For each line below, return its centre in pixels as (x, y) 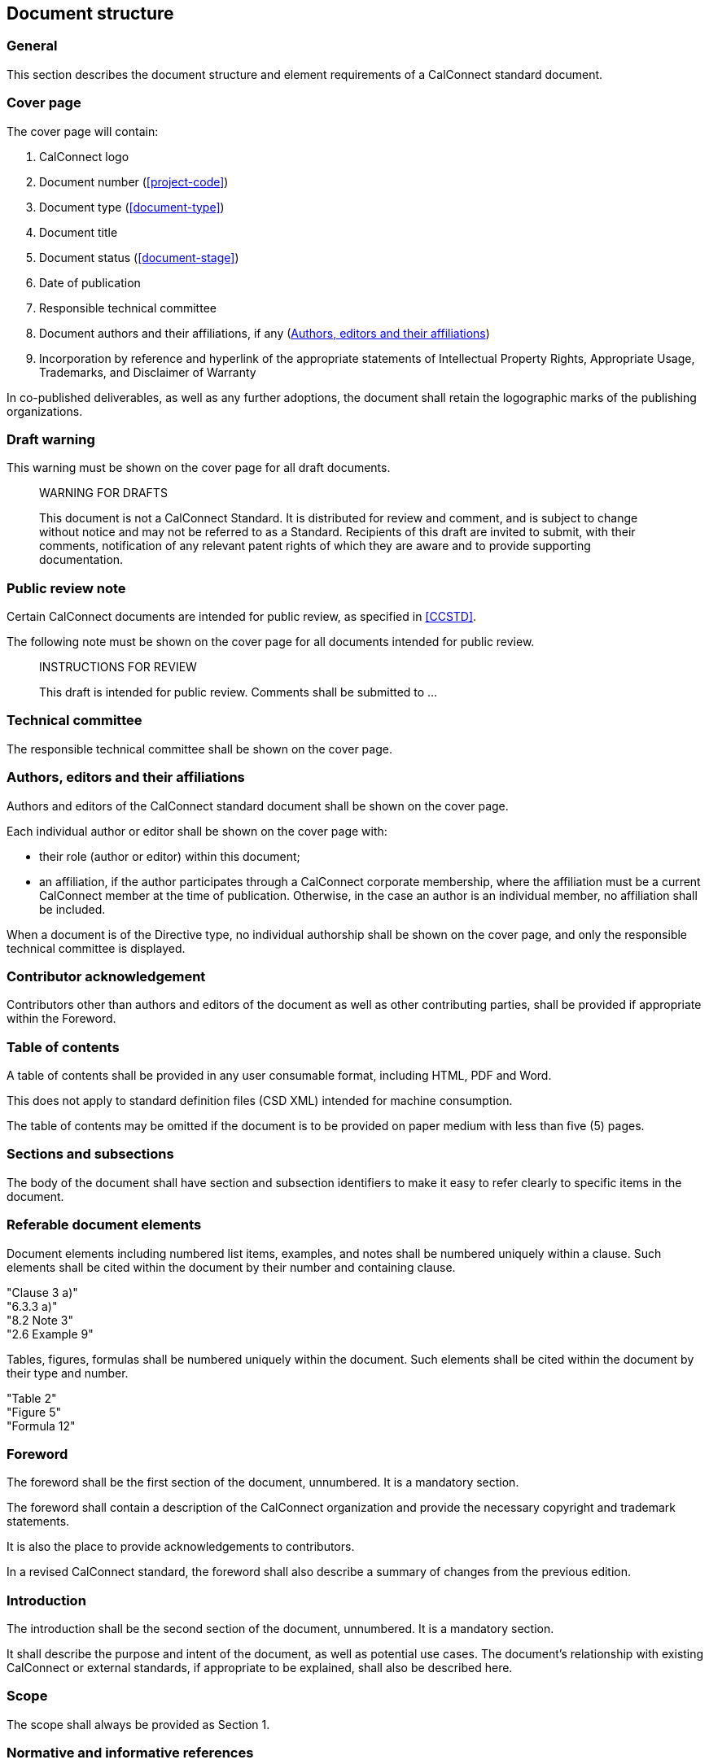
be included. (72, 909)
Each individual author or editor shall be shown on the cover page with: (197, 831)
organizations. (45, 411)
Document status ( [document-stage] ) (139, 257)
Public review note (66, 588)
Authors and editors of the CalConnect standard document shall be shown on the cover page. (258, 806)
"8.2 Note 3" (40, 1320)
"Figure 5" (34, 1412)
